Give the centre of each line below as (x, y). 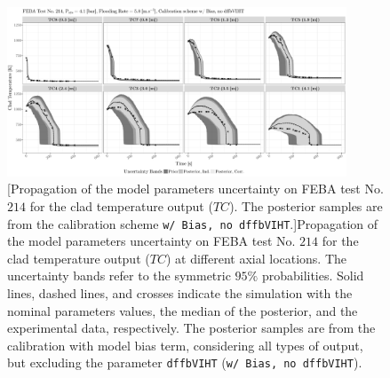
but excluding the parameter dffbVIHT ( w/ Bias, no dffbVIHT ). (185, 362)
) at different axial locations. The (256, 258)
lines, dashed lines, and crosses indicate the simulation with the (180, 293)
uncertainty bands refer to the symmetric (119, 276)
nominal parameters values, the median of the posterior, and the (183, 310)
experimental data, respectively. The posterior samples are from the (191, 328)
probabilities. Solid (313, 276)
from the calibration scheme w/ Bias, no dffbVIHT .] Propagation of (192, 223)
